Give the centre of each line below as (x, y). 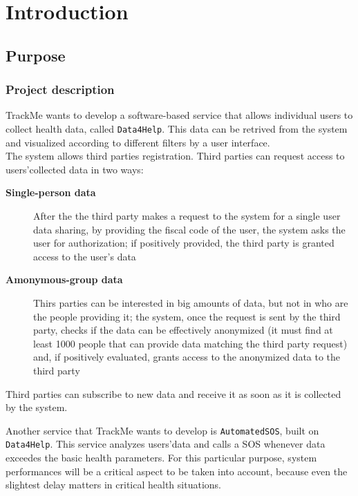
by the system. (37, 407)
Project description (60, 89)
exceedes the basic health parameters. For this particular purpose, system (161, 458)
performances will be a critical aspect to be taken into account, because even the (177, 471)
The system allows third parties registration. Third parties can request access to (175, 156)
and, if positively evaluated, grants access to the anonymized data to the (187, 357)
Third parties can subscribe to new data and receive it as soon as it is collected (173, 393)
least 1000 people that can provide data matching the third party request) (190, 343)
